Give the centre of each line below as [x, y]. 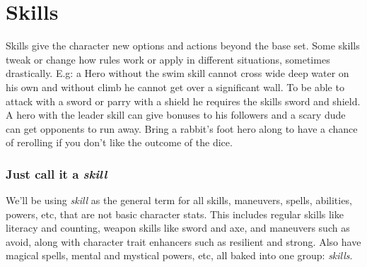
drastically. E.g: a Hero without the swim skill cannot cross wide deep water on [177, 73]
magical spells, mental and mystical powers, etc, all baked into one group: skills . [179, 255]
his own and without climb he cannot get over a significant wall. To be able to [175, 87]
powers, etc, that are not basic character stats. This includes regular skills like [175, 214]
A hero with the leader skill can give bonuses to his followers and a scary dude [176, 115]
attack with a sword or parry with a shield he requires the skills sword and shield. [183, 101]
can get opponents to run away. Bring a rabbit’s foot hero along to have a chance [182, 128]
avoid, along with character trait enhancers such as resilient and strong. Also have [183, 241]
